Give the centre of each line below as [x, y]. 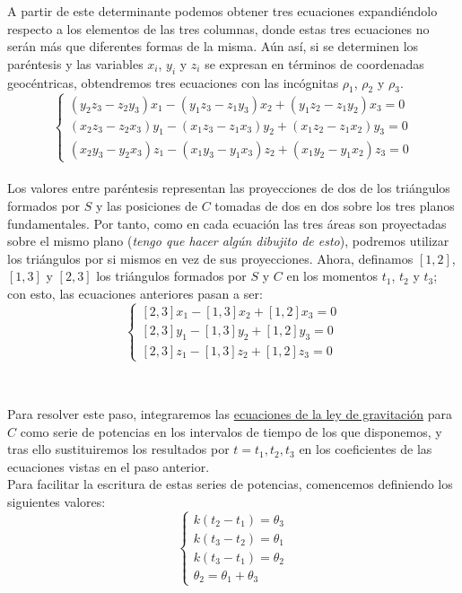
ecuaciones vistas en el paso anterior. [109, 466]
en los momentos [332, 276]
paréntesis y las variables [75, 63]
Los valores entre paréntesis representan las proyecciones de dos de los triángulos [229, 188]
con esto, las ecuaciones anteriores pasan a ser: [135, 293]
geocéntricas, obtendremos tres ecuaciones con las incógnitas [173, 82]
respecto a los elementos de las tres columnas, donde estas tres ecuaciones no [218, 28]
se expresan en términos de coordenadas [314, 63]
